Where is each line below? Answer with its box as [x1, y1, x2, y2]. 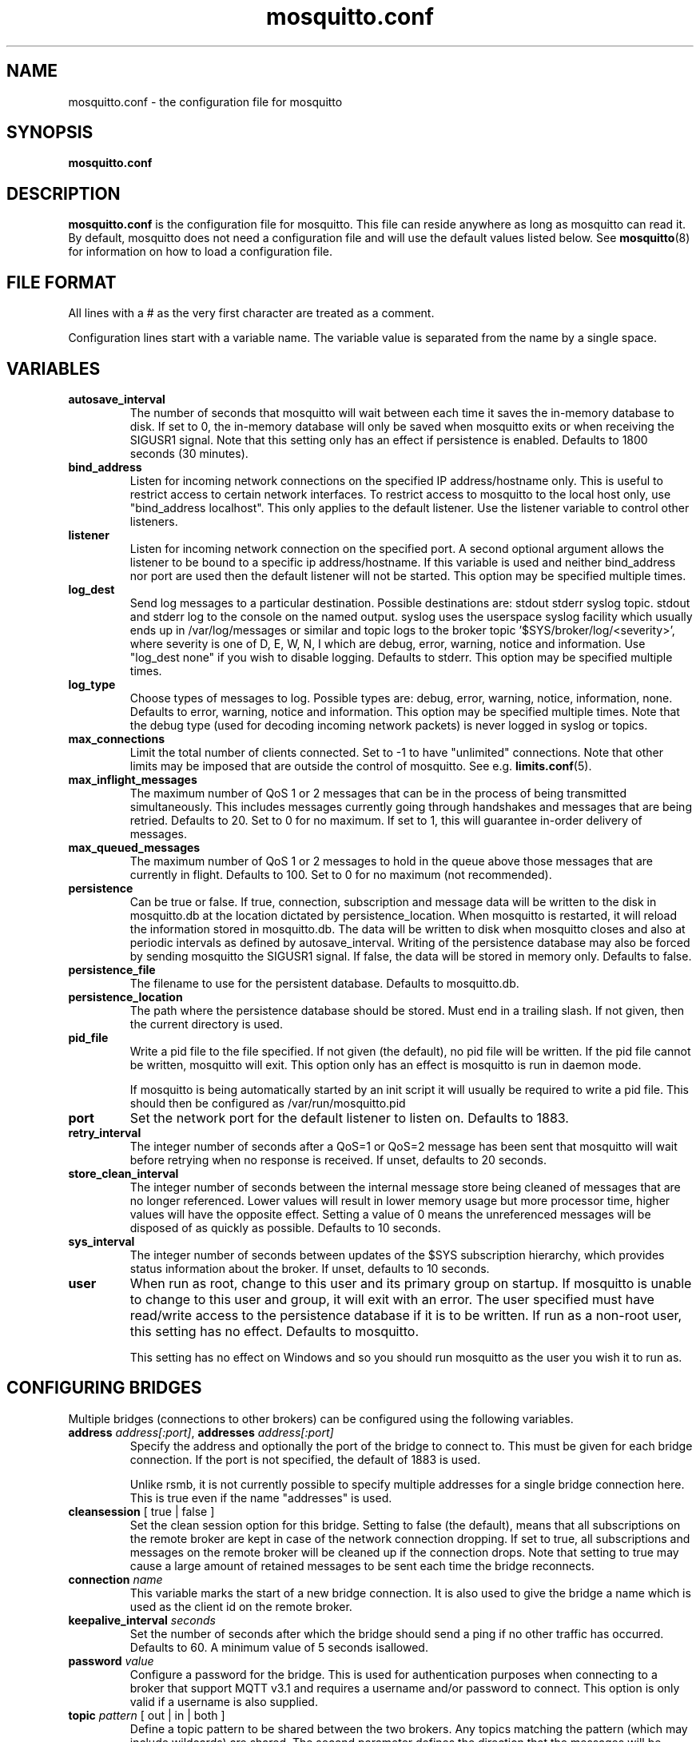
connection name [68, 1572, 163, 1586]
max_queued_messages [68, 840, 201, 854]
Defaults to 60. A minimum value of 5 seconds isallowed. [129, 1640, 428, 1654]
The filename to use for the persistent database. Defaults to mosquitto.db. [129, 976, 519, 990]
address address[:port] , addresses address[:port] [68, 1425, 334, 1439]
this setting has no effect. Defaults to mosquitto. [129, 1322, 420, 1339]
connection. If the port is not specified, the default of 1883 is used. [129, 1452, 481, 1466]
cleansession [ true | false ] [68, 1504, 215, 1518]
